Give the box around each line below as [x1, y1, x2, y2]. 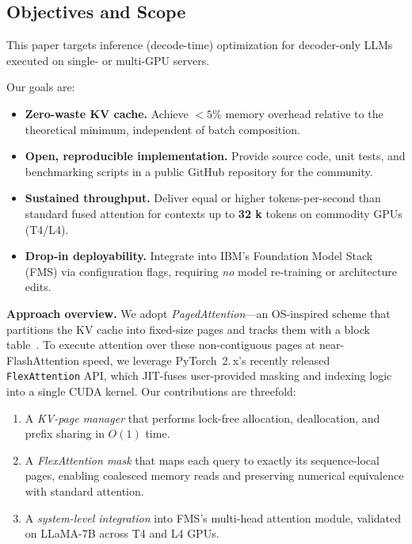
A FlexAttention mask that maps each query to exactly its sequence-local [25, 451, 380, 468]
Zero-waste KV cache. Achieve [25, 105, 189, 121]
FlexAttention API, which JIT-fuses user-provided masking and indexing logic [6, 367, 392, 384]
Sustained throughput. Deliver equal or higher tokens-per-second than [25, 190, 381, 206]
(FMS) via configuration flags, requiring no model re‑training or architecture [25, 262, 397, 279]
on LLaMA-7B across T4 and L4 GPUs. [25, 525, 219, 542]
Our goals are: [6, 79, 75, 95]
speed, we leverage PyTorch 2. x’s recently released [82, 351, 330, 368]
